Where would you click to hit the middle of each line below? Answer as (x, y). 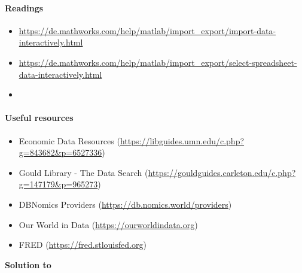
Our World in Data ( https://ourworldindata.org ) (108, 224)
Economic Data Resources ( (69, 140)
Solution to (28, 264)
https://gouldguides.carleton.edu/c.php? (222, 172)
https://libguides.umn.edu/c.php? (182, 140)
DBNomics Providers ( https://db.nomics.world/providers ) (125, 204)
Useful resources (39, 118)
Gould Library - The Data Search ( (83, 172)
